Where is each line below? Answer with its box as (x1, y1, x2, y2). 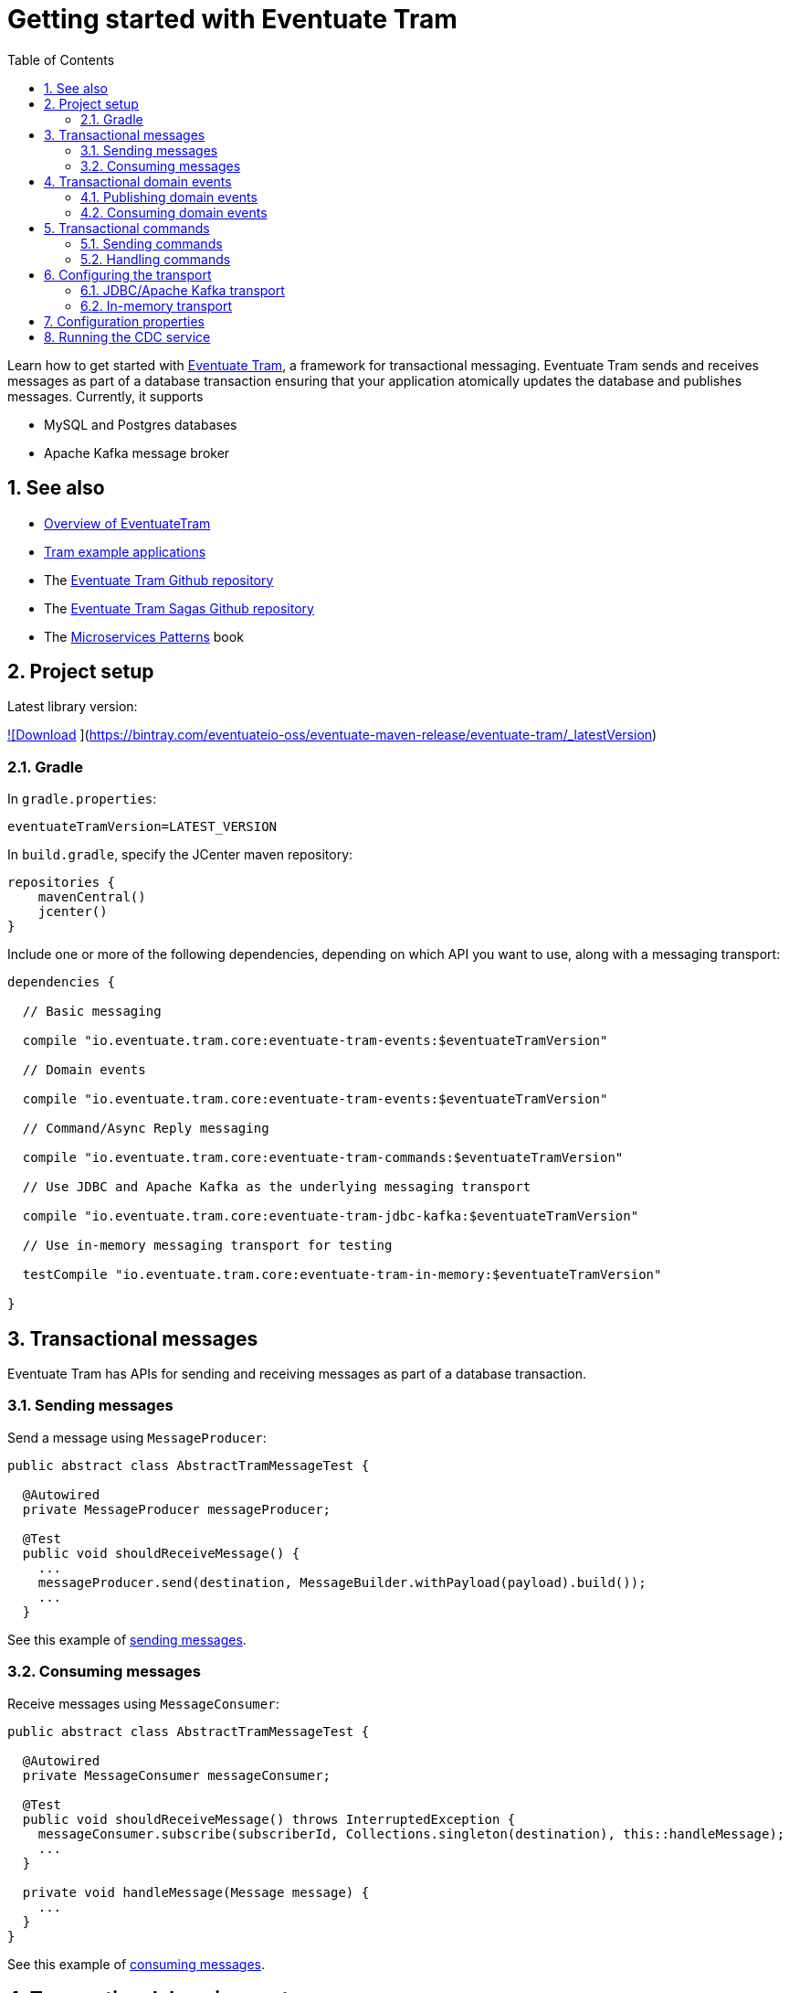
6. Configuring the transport (44, 266, 212, 282)
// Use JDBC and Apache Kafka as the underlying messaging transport (22, 1179, 531, 1195)
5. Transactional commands (44, 219, 210, 236)
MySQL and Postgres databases (44, 416, 237, 432)
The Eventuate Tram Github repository (44, 571, 274, 588)
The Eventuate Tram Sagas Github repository (44, 600, 314, 616)
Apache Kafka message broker (44, 444, 230, 461)
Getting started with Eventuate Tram (7, 4, 458, 35)
